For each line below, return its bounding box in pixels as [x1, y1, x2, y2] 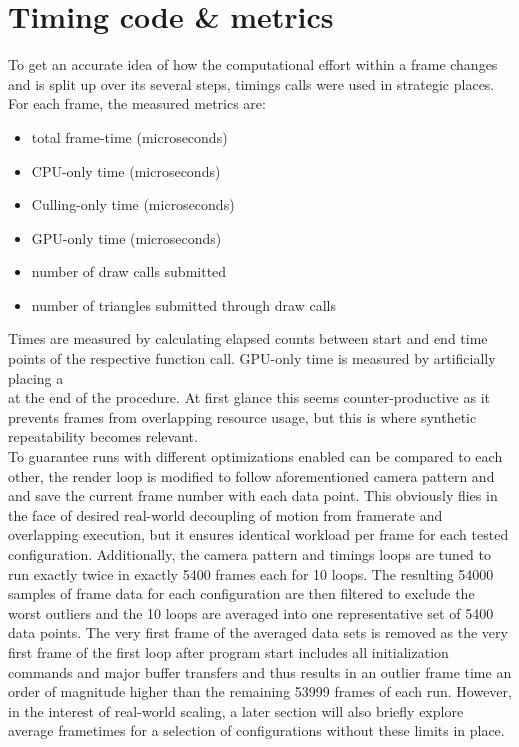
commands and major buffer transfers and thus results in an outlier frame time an [8, 661, 512, 682]
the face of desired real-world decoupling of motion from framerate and [8, 504, 443, 525]
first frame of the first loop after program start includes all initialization [8, 641, 449, 662]
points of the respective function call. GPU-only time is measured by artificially [8, 348, 496, 369]
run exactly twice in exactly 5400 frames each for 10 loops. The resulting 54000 [8, 563, 494, 584]
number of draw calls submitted [31, 261, 227, 282]
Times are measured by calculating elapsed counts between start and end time [8, 328, 488, 349]
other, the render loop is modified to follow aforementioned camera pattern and [8, 465, 495, 486]
